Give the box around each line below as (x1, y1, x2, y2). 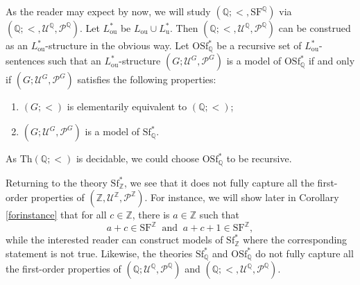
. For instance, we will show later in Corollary (144, 190, 339, 205)
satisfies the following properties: (77, 72, 216, 87)
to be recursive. (226, 151, 292, 166)
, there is (132, 207, 170, 222)
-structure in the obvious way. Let (45, 38, 189, 52)
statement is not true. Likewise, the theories (6, 245, 193, 260)
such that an (48, 53, 101, 68)
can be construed (278, 21, 351, 35)
